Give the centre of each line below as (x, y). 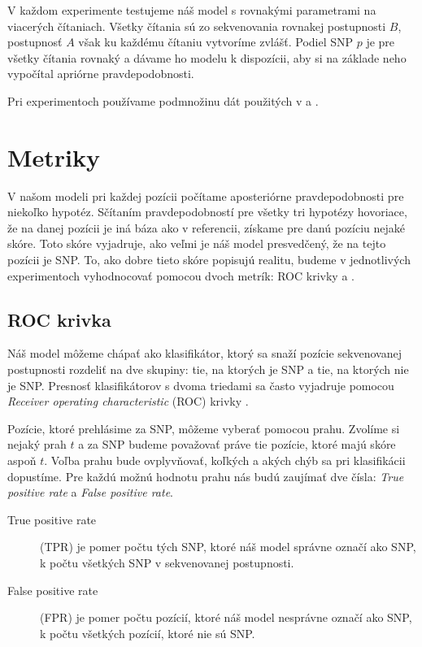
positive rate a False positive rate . (91, 492)
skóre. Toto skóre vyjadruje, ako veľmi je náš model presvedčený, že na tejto (197, 243)
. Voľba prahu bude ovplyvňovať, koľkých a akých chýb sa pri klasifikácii (225, 460)
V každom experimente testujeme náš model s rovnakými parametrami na (192, 10)
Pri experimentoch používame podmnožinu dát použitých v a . (163, 100)
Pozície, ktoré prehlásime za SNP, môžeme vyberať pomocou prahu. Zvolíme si (204, 428)
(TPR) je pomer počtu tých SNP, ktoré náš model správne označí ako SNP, (228, 547)
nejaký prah (37, 444)
